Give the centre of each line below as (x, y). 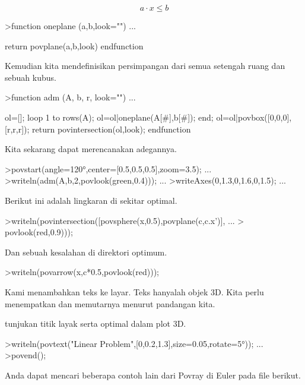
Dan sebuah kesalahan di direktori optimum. (86, 252)
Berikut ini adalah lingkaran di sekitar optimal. (91, 200)
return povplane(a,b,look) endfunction (74, 45)
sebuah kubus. (31, 77)
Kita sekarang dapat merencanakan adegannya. (91, 149)
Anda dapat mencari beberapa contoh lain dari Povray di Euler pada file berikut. (153, 375)
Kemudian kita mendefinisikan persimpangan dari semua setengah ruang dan (145, 66)
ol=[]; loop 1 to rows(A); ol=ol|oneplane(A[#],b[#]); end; (109, 117)
